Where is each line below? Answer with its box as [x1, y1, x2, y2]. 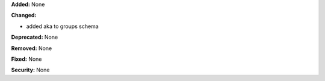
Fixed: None [11, 55, 42, 63]
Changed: [11, 12, 37, 19]
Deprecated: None [11, 33, 58, 41]
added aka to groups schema [26, 23, 99, 30]
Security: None [11, 66, 50, 74]
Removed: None [11, 45, 52, 52]
